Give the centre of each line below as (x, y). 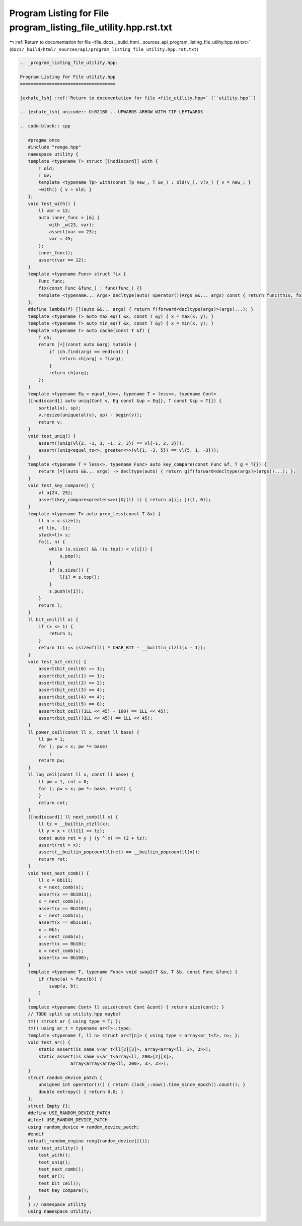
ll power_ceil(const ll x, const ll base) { (84, 732)
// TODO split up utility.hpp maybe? (74, 1014)
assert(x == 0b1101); (65, 908)
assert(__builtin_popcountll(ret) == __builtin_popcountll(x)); (120, 852)
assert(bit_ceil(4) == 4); (72, 697)
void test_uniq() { (52, 436)
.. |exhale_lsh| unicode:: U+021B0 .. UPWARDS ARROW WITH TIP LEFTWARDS (111, 112)
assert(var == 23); (73, 232)
